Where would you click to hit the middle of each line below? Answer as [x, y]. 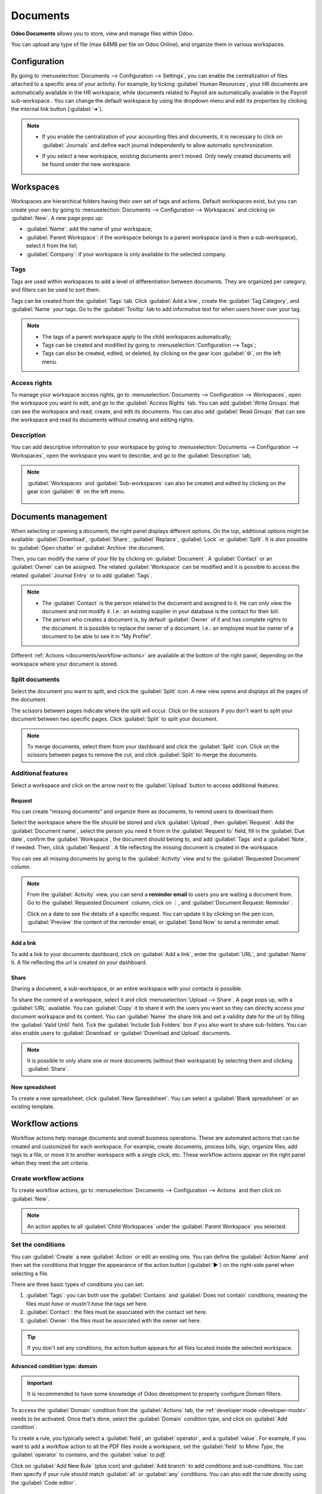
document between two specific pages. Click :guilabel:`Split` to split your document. [115, 719]
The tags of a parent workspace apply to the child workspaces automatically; [137, 336]
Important [40, 1383]
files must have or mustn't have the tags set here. [87, 1303]
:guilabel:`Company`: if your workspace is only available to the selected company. [126, 254]
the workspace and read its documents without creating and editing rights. [103, 420]
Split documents [35, 679]
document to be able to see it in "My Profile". [97, 636]
